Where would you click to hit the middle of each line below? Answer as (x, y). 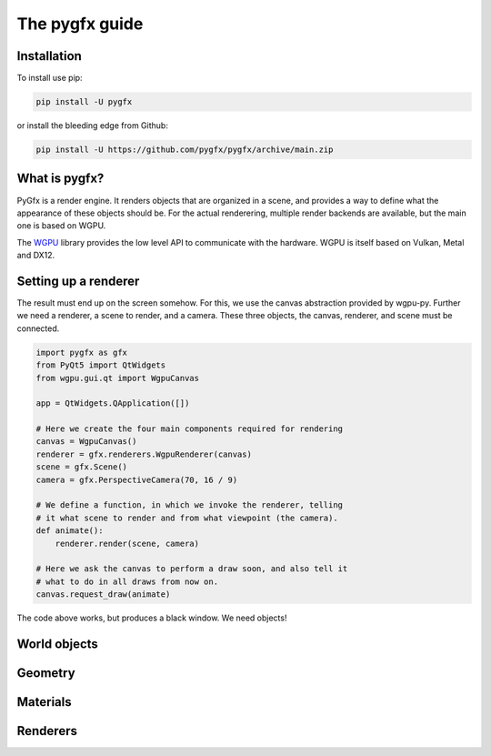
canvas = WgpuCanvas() (86, 442)
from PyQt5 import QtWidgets (101, 365)
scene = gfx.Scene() (81, 467)
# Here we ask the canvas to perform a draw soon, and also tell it (192, 569)
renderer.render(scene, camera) (127, 543)
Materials (44, 702)
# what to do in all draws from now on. (127, 581)
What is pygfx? (60, 179)
